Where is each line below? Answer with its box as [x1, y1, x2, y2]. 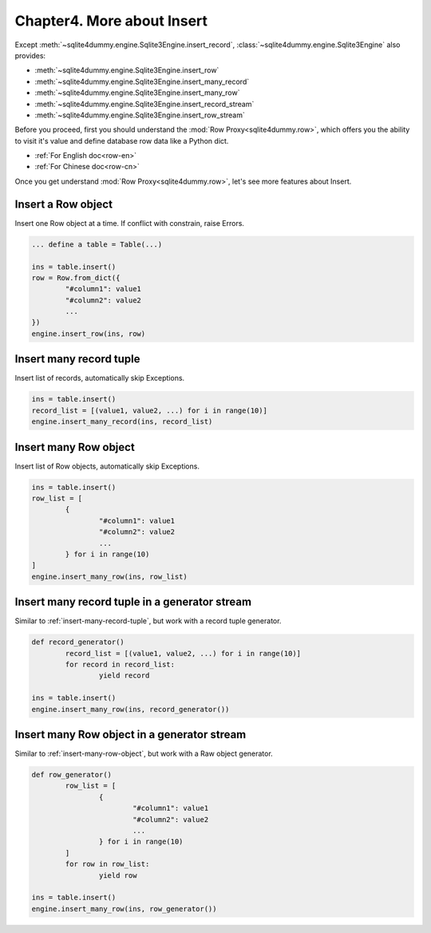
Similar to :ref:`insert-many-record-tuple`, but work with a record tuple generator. [14, 616, 282, 626]
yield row [98, 871, 137, 880]
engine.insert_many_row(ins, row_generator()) [31, 904, 217, 913]
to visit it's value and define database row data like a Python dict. [14, 136, 229, 145]
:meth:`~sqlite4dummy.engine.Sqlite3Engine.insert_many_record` [34, 77, 250, 86]
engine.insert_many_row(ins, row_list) [31, 571, 188, 581]
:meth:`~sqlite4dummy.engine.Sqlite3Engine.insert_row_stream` [34, 110, 245, 120]
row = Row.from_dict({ [31, 273, 121, 283]
